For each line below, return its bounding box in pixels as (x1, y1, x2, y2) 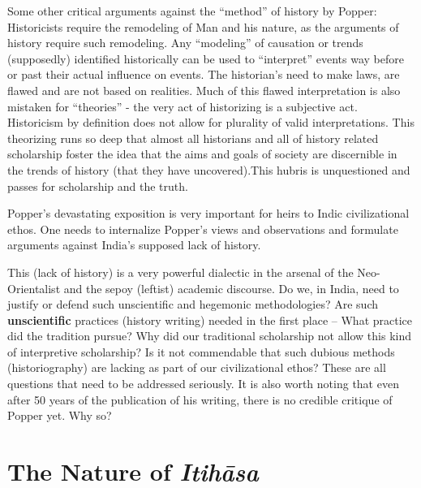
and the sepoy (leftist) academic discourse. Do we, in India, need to (63, 279, 399, 296)
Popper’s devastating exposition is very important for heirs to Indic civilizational (7, 205, 410, 222)
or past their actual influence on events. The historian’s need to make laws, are (7, 66, 400, 83)
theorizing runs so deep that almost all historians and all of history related (7, 129, 379, 146)
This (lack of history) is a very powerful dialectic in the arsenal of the (7, 263, 354, 280)
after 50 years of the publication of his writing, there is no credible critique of (7, 391, 393, 408)
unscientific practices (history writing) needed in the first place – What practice (7, 311, 412, 328)
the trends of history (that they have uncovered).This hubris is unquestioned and (7, 161, 410, 178)
